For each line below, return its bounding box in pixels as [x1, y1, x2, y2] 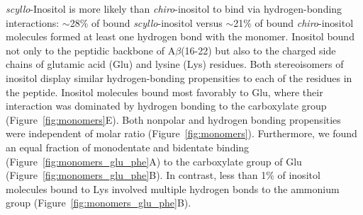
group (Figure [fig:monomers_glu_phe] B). [6, 195, 191, 210]
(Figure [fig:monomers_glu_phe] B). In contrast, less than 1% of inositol [6, 168, 320, 182]
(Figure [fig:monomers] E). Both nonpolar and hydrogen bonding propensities [6, 112, 341, 127]
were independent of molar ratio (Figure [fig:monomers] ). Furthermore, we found [6, 126, 357, 141]
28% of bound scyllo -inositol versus [69, 15, 223, 30]
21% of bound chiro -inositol [233, 15, 354, 30]
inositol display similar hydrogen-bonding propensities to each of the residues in [6, 70, 352, 85]
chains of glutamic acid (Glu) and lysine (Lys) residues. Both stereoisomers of [6, 57, 344, 71]
